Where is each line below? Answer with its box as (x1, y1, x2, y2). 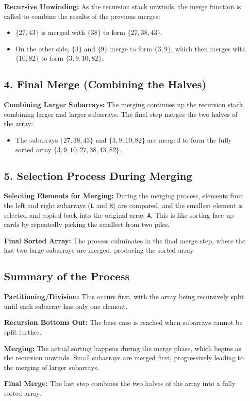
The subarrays (15, 134, 58, 144)
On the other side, (15, 43, 70, 53)
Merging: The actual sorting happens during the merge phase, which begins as (4, 343, 241, 353)
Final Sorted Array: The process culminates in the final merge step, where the (4, 235, 246, 245)
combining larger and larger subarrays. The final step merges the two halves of (4, 109, 238, 119)
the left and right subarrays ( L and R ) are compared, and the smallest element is (4, 200, 243, 210)
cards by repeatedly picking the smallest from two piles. (4, 219, 170, 229)
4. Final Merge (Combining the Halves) (4, 77, 207, 92)
